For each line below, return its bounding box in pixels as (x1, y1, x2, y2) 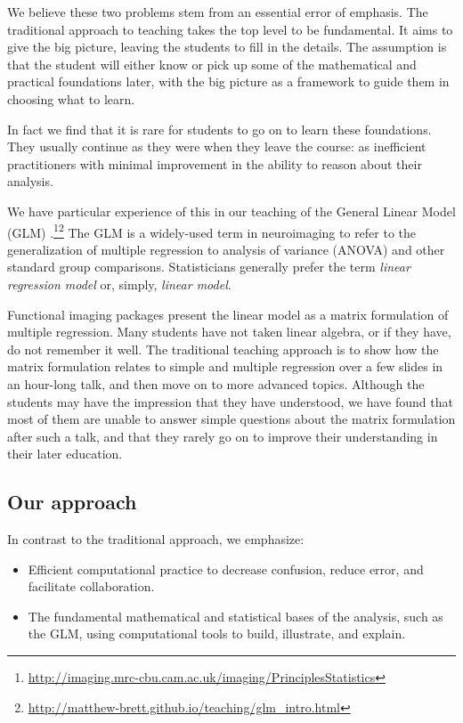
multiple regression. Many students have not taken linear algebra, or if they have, (7, 322, 451, 341)
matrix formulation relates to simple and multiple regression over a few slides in (7, 357, 443, 376)
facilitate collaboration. (28, 577, 155, 596)
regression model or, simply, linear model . (7, 274, 231, 293)
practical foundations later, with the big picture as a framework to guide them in (7, 72, 450, 91)
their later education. (7, 444, 123, 463)
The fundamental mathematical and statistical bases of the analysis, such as (28, 606, 443, 625)
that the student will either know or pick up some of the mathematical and (7, 54, 417, 73)
